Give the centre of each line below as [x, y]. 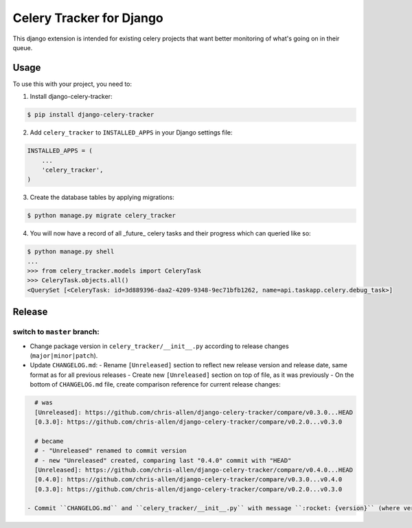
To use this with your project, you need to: [72, 84]
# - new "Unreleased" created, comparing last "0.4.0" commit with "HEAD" [163, 460]
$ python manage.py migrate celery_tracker [102, 216]
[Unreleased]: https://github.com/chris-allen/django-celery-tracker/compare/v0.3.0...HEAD [194, 412]
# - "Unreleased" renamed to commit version [111, 451]
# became [49, 441]
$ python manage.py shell [71, 252]
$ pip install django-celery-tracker [91, 115]
